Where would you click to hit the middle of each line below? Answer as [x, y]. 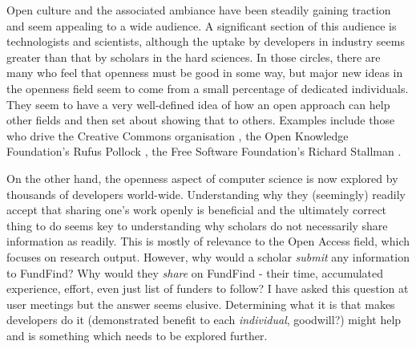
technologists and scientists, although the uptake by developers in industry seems [206, 41]
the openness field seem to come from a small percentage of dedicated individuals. [208, 88]
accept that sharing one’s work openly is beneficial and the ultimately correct [197, 210]
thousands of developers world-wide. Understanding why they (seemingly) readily [206, 194]
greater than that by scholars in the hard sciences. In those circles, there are [194, 57]
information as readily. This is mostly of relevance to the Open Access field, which [208, 241]
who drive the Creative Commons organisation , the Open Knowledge [178, 135]
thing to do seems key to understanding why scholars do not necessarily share [197, 225]
